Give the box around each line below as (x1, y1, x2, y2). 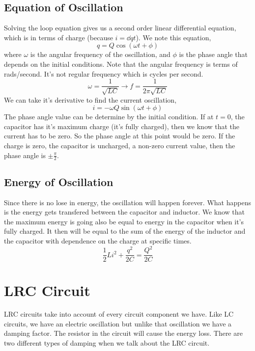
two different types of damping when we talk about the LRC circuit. (4, 338, 210, 348)
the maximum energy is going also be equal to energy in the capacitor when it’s (4, 216, 244, 226)
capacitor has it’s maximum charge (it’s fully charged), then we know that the (4, 121, 240, 131)
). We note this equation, (136, 32, 211, 42)
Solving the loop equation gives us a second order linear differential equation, (4, 23, 236, 33)
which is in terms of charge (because (4, 32, 113, 42)
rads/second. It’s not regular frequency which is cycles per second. (4, 68, 203, 79)
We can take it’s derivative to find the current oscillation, (4, 94, 177, 105)
